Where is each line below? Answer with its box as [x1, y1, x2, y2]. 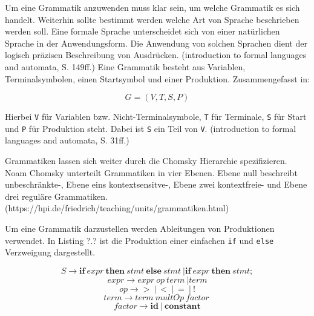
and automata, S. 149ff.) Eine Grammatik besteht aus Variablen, [5, 60, 246, 73]
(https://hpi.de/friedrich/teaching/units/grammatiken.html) [5, 202, 229, 214]
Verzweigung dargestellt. [5, 246, 96, 258]
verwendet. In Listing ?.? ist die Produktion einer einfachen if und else [5, 234, 274, 246]
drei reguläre [5, 189, 52, 202]
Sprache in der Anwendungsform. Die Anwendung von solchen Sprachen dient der [5, 36, 307, 49]
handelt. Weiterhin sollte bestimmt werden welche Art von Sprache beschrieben [5, 13, 299, 25]
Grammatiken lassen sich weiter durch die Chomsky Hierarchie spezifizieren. [5, 154, 287, 167]
